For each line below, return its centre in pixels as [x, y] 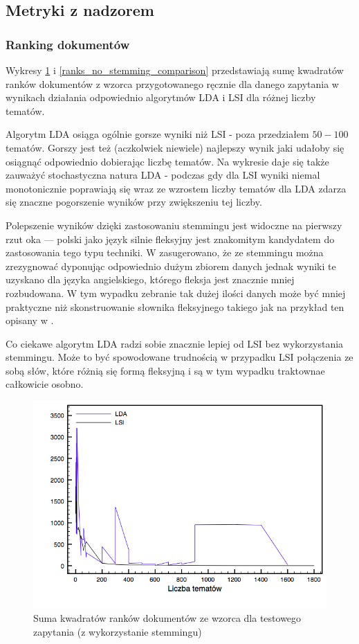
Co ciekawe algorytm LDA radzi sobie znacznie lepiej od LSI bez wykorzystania [175, 343]
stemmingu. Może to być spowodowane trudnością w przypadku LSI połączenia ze [179, 357]
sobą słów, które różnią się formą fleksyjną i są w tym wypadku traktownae [165, 370]
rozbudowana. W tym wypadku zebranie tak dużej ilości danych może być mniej [176, 293]
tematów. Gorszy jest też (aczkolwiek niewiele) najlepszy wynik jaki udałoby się [175, 147]
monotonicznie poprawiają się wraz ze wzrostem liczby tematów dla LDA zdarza [176, 188]
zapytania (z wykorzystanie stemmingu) [118, 631]
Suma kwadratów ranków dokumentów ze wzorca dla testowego [167, 617]
